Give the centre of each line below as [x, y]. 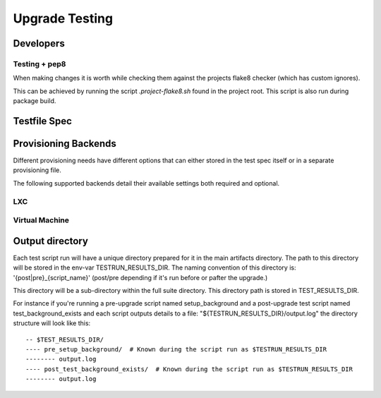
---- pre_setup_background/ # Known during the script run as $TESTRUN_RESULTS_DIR [176, 349]
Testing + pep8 [40, 64]
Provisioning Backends [65, 144]
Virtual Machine [41, 220]
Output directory [50, 241]
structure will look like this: [52, 323]
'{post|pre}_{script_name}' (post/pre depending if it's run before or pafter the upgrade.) [140, 277]
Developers [39, 43]
